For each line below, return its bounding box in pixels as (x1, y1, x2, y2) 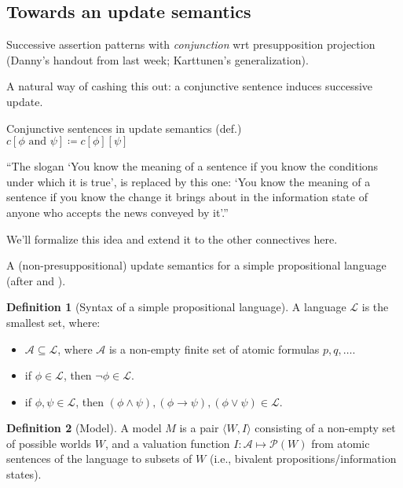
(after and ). (6, 272, 66, 288)
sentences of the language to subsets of (6, 450, 192, 467)
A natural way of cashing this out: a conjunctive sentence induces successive (6, 78, 373, 94)
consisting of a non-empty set (255, 420, 396, 436)
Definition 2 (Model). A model (6, 420, 162, 436)
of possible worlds (6, 435, 91, 451)
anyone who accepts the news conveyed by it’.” (6, 204, 229, 220)
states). (6, 466, 42, 482)
